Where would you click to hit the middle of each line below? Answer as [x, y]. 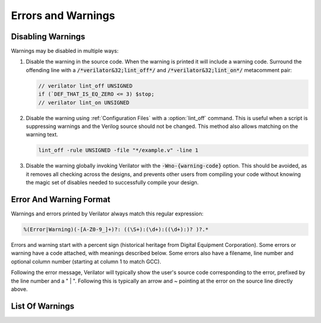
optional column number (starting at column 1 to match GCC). [86, 261]
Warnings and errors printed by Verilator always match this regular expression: [107, 214]
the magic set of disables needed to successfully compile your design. [112, 183]
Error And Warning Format [61, 199]
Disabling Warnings [48, 37]
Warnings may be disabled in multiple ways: [65, 51]
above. [19, 289]
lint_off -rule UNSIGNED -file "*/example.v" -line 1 [118, 150]
